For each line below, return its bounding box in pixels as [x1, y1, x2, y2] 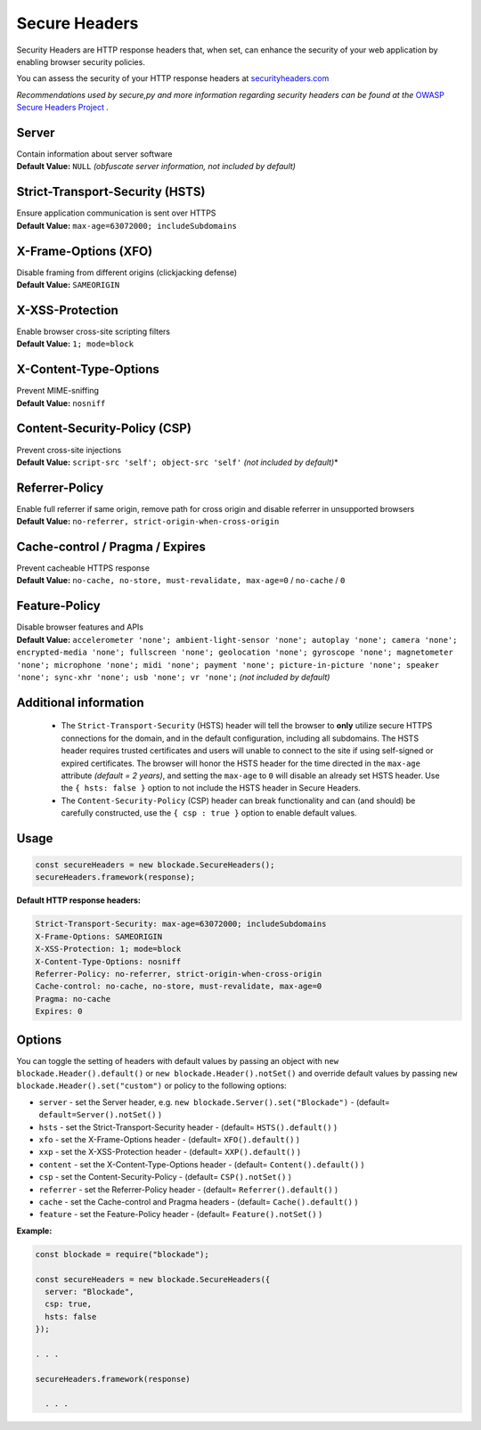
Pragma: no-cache [35, 994, 111, 1003]
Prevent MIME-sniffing [16, 386, 100, 396]
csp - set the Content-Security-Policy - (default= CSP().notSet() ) [38, 1172, 292, 1182]
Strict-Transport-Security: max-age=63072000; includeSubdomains [35, 919, 327, 930]
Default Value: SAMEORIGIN [16, 280, 120, 289]
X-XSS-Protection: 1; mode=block [35, 944, 182, 955]
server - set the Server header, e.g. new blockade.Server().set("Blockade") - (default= [38, 1096, 391, 1108]
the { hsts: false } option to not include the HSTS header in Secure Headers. [61, 783, 361, 793]
